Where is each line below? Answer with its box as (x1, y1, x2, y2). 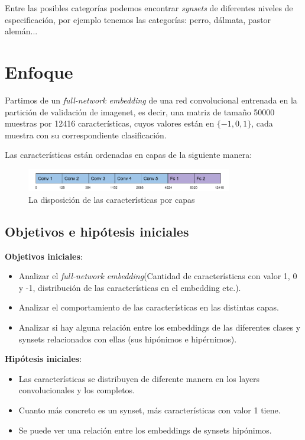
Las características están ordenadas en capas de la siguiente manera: (5, 148, 252, 161)
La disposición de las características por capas (28, 193, 195, 205)
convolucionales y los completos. (18, 384, 135, 396)
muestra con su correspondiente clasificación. (5, 128, 167, 141)
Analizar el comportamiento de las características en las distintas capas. (18, 301, 279, 313)
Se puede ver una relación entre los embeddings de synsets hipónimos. (18, 423, 272, 436)
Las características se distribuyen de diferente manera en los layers (18, 372, 260, 384)
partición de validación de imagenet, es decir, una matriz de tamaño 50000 (5, 105, 275, 118)
